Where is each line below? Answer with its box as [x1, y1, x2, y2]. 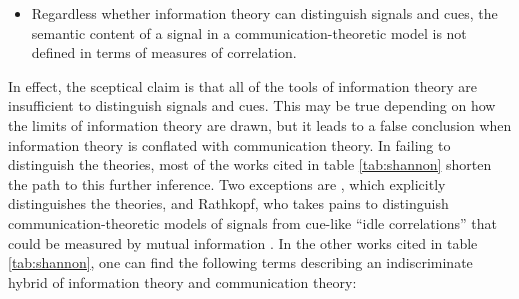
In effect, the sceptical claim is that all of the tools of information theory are [8, 75, 477, 96]
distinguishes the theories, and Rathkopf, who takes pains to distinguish [8, 193, 449, 214]
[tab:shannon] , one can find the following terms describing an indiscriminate [8, 252, 473, 273]
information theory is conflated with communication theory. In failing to [8, 134, 451, 155]
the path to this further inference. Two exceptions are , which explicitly [8, 173, 446, 194]
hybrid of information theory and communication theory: [8, 271, 357, 292]
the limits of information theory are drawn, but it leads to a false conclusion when [8, 114, 512, 135]
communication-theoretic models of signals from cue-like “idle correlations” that [8, 212, 497, 233]
